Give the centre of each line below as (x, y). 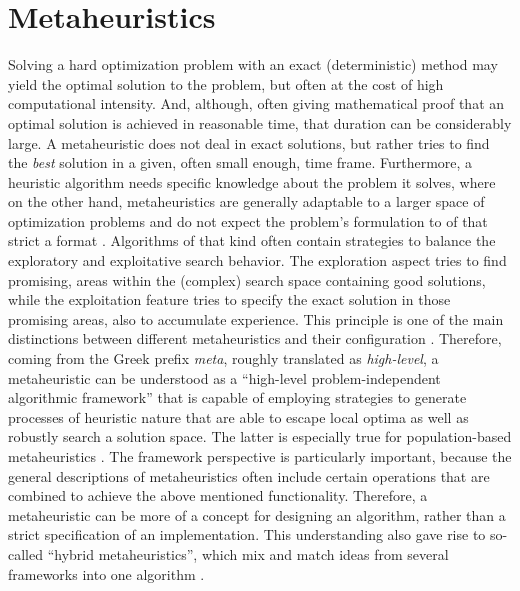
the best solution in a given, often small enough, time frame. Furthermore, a (240, 162)
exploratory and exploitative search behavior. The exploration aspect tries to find (257, 260)
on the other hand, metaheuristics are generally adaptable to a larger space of (246, 201)
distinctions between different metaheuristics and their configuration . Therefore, (255, 338)
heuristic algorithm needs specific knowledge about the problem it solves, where (252, 181)
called (25, 553)
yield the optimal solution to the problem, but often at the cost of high (226, 83)
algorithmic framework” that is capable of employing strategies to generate (237, 397)
